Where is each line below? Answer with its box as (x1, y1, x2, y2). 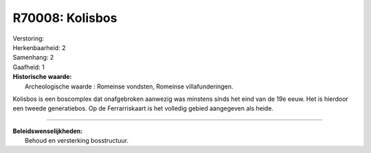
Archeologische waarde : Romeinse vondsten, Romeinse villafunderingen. (25, 82, 234, 91)
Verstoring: (12, 34, 45, 43)
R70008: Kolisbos (12, 10, 117, 25)
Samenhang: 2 (12, 54, 54, 62)
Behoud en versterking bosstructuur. (25, 137, 128, 145)
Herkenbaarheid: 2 (12, 43, 66, 51)
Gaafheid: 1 (12, 62, 45, 71)
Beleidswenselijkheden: (12, 127, 83, 135)
